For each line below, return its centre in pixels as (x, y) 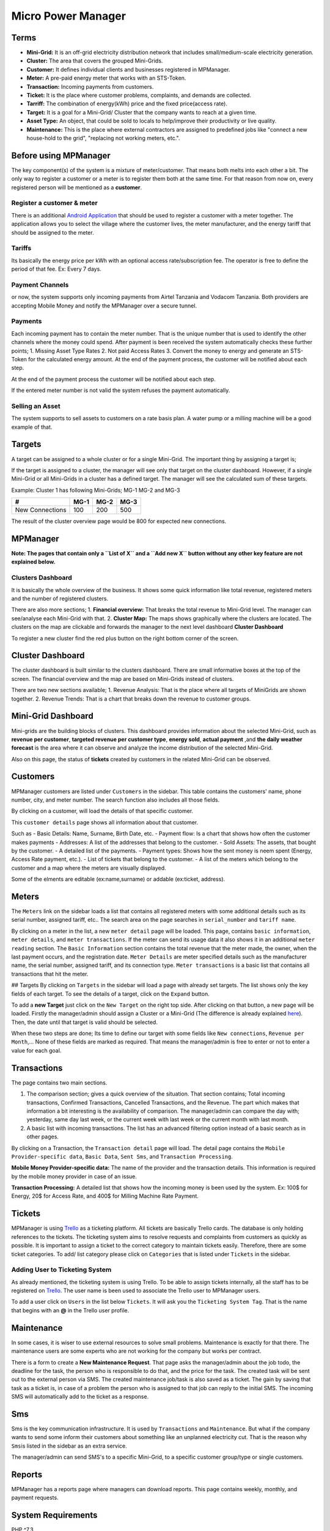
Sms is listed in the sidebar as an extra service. (69, 1446)
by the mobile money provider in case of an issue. (74, 1176)
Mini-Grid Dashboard (53, 716)
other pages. (43, 1137)
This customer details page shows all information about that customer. (105, 822)
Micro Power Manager (69, 16)
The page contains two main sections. (59, 1082)
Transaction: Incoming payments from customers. (90, 86)
